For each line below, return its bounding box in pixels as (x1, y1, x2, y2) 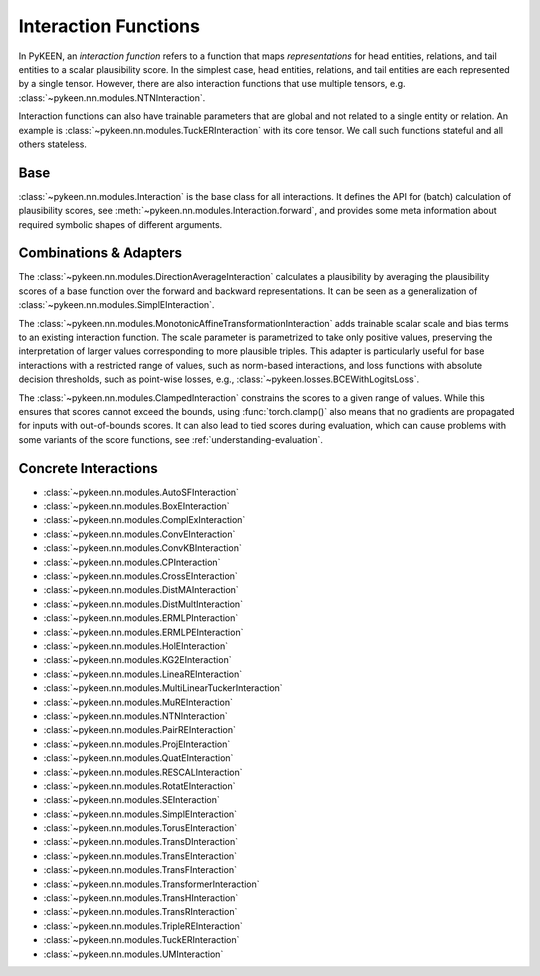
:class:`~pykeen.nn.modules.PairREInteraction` (43, 724, 237, 736)
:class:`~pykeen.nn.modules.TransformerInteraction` (43, 878, 260, 890)
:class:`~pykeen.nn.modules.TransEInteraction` (43, 850, 238, 862)
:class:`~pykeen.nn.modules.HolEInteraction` (43, 640, 229, 652)
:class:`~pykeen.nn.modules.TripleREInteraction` (43, 920, 244, 932)
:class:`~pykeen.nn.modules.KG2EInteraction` (43, 654, 232, 666)
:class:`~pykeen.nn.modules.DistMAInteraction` (43, 584, 239, 596)
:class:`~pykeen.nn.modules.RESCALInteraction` (43, 766, 244, 778)
